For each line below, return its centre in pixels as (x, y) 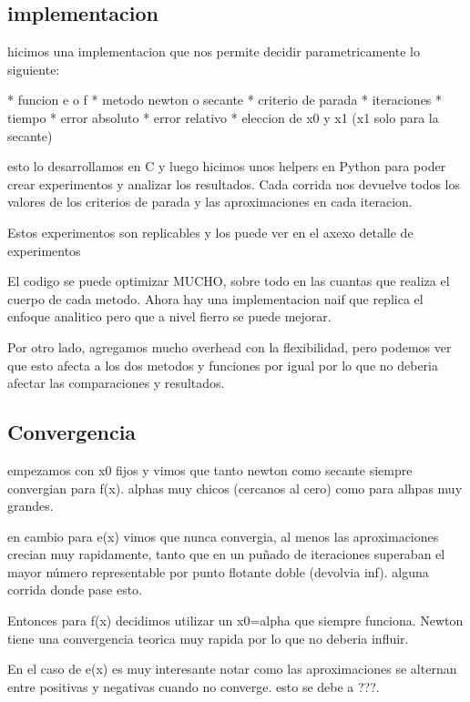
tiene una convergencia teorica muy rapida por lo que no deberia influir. (208, 638)
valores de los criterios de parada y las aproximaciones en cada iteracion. (210, 202)
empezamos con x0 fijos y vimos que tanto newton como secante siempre (210, 469)
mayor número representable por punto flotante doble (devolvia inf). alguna (218, 571)
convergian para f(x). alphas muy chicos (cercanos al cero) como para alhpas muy (235, 488)
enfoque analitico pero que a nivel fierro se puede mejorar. (169, 316)
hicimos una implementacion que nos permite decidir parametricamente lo (214, 51)
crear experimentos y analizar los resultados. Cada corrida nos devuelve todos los (234, 183)
